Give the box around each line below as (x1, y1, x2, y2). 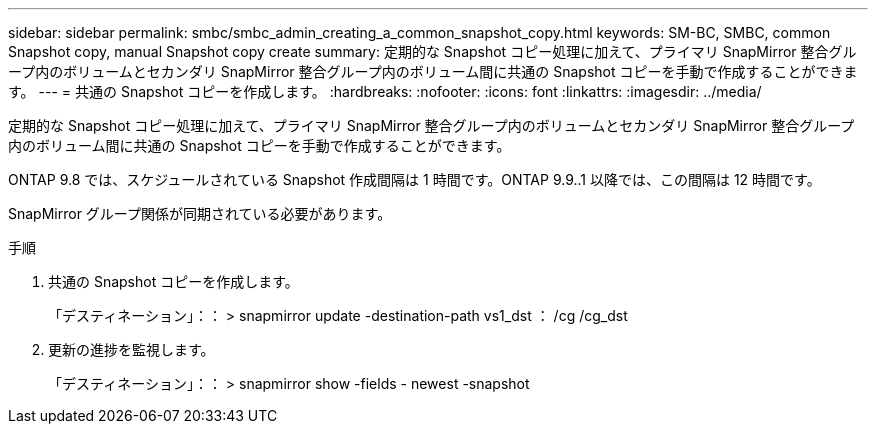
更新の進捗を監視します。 (48, 341, 215, 358)
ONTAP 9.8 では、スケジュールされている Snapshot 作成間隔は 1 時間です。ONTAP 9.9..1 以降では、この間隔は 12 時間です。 (8, 171, 821, 188)
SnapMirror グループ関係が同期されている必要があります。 (8, 205, 392, 222)
